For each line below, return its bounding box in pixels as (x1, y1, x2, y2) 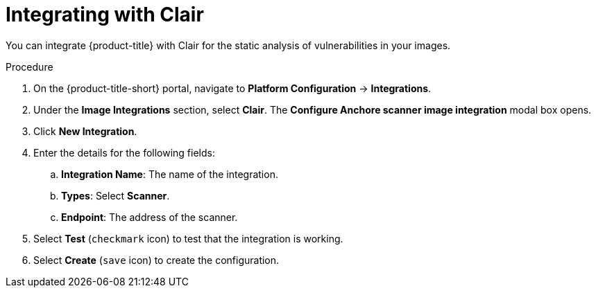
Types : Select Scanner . (61, 189, 170, 202)
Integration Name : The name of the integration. (61, 168, 278, 180)
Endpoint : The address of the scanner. (61, 211, 238, 223)
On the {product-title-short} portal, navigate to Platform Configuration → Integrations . (33, 82, 432, 94)
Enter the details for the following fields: (33, 146, 215, 159)
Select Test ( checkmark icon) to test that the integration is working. (33, 232, 343, 245)
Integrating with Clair (6, 3, 204, 26)
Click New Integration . (33, 125, 137, 137)
